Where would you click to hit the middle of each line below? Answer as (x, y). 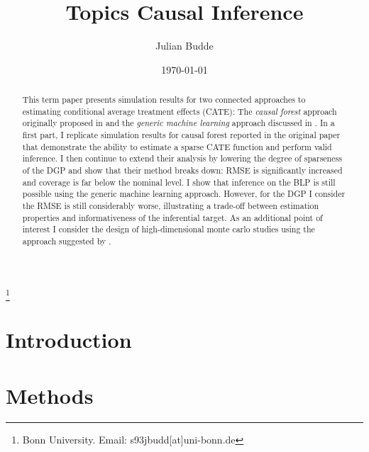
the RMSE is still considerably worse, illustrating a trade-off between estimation (171, 206)
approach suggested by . (67, 241)
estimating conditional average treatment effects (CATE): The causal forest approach (180, 111)
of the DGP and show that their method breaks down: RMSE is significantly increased (182, 170)
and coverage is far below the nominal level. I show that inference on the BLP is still (179, 182)
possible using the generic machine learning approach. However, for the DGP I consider (184, 194)
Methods (50, 395)
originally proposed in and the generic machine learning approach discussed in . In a (178, 123)
